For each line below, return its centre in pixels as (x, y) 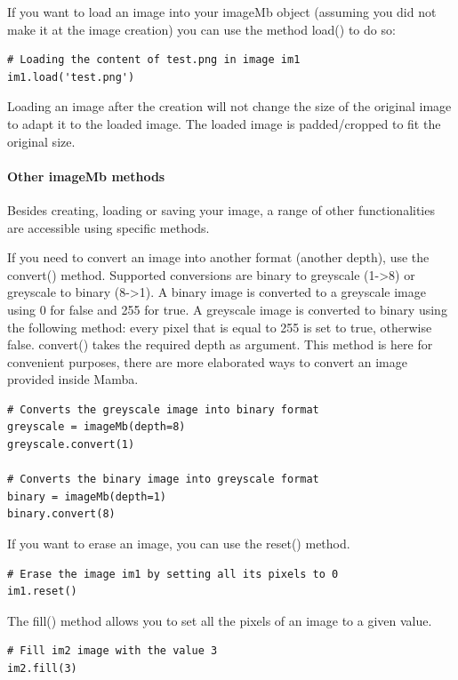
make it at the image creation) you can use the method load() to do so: (201, 29)
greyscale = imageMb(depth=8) (96, 427)
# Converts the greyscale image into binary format (163, 409)
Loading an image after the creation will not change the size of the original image (229, 106)
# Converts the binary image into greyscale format (163, 480)
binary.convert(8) (61, 514)
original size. (41, 141)
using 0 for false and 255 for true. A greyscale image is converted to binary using (227, 309)
